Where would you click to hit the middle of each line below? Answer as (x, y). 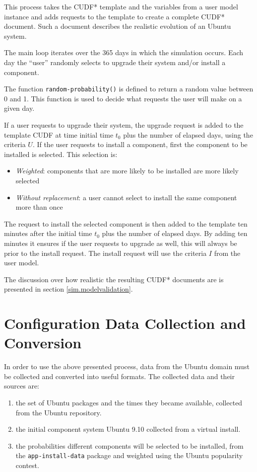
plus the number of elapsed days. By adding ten (175, 233)
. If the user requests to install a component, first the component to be (140, 144)
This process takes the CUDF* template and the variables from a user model (121, 6)
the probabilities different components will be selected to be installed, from (129, 445)
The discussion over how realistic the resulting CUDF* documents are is (114, 279)
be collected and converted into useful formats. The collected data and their (119, 376)
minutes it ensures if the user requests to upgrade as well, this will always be (121, 243)
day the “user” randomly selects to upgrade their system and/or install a (115, 62)
